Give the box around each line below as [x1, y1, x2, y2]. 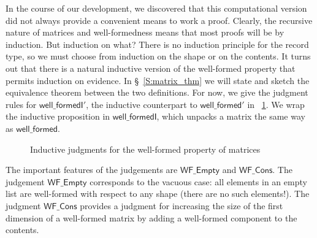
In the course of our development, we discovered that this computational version [6, 2, 307, 14]
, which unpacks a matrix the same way [156, 110, 305, 123]
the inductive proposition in [6, 110, 110, 123]
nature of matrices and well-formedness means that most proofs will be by [6, 26, 285, 39]
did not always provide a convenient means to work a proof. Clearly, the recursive [6, 13, 313, 26]
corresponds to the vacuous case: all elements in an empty [90, 175, 307, 188]
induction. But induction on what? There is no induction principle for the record [6, 37, 309, 50]
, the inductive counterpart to [86, 98, 197, 110]
